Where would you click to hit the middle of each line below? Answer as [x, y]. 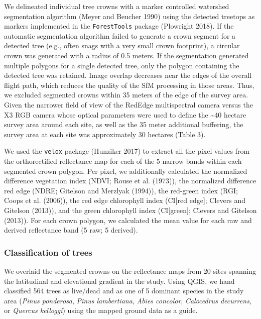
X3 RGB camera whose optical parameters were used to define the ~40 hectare [125, 114]
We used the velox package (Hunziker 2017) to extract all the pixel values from [127, 151]
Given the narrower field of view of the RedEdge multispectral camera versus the [128, 104]
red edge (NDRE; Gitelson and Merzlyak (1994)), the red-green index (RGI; [121, 190]
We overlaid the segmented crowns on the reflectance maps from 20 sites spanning [130, 271]
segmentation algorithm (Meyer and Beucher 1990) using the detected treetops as [129, 16]
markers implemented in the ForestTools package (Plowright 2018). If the [119, 26]
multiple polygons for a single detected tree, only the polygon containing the [122, 65]
